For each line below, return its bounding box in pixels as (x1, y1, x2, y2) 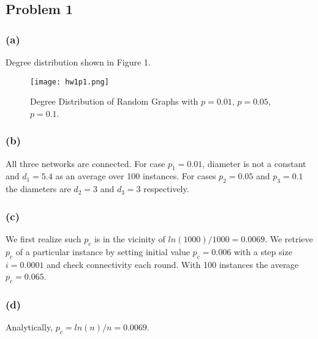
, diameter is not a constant (202, 157, 306, 169)
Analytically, (6, 321, 53, 333)
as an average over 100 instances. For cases (55, 169, 216, 182)
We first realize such (6, 233, 81, 245)
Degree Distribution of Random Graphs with (30, 95, 199, 108)
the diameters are (6, 182, 71, 195)
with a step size (233, 245, 292, 258)
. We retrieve (265, 233, 313, 245)
